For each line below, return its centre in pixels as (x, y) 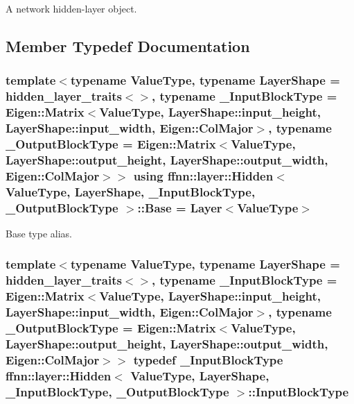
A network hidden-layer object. (71, 8)
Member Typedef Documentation (128, 45)
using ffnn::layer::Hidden (203, 175)
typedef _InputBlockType (208, 360)
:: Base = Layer (180, 207)
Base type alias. (39, 233)
